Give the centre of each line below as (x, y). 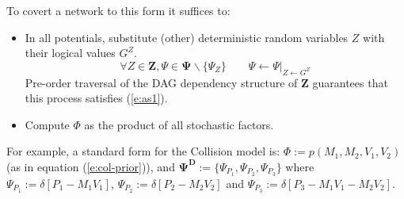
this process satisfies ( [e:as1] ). (96, 98)
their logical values (70, 53)
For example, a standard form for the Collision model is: (143, 151)
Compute (47, 124)
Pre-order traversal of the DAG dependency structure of (161, 82)
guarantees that (350, 82)
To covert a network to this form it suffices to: (118, 10)
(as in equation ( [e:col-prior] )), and (91, 166)
